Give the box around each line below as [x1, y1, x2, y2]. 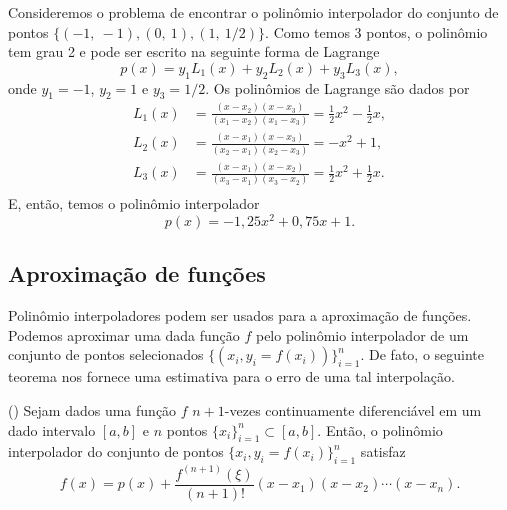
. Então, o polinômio [317, 419, 443, 440]
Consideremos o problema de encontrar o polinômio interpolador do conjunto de [8, 2, 499, 22]
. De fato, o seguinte [360, 344, 485, 365]
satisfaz [360, 441, 406, 462]
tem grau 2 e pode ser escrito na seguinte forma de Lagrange [8, 41, 380, 62]
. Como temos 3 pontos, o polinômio [265, 21, 488, 42]
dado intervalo [8, 419, 96, 440]
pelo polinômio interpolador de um [255, 324, 469, 345]
